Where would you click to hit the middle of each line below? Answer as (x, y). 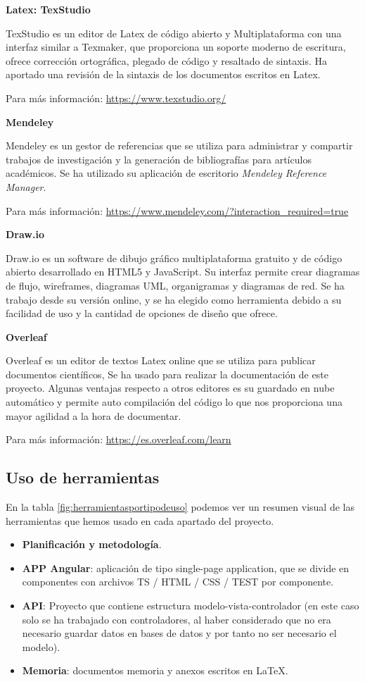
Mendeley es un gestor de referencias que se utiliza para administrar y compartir (179, 145)
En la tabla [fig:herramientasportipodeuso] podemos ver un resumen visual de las (180, 507)
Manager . (26, 186)
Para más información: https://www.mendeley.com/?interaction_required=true (177, 210)
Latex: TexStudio (48, 9)
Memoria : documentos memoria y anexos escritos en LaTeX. (155, 670)
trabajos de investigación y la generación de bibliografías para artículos (159, 159)
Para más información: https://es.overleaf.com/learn (119, 439)
